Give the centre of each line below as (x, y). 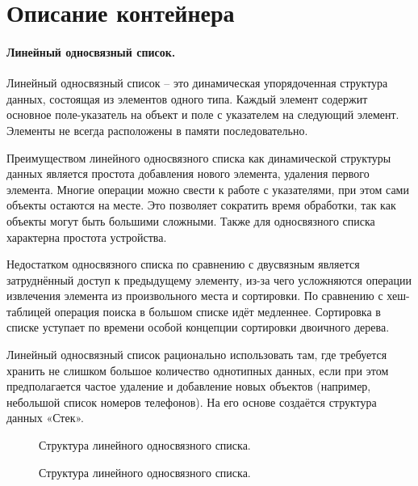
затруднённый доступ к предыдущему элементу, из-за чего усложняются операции (209, 279)
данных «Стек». (45, 418)
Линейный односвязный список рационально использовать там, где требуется (197, 355)
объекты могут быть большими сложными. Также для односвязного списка (191, 220)
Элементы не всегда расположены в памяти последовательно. (157, 130)
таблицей (29, 311)
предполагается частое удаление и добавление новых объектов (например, (189, 386)
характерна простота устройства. (87, 237)
